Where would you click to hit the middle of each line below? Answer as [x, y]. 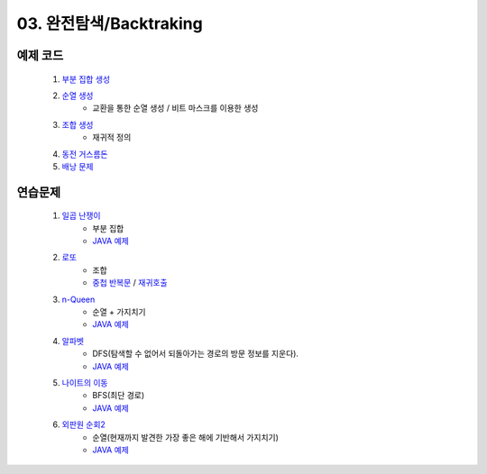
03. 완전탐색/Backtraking [110, 23]
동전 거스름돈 [85, 154]
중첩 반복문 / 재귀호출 [130, 283]
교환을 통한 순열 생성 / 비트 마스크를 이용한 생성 [175, 108]
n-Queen [78, 299]
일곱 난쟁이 [81, 215]
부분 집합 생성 [86, 79]
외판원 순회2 [83, 424]
